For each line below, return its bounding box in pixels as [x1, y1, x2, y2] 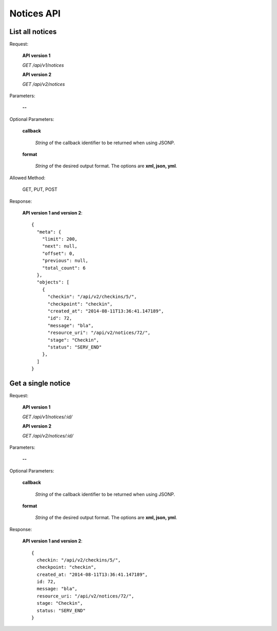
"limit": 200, [42, 236, 78, 242]
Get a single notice [9, 379, 71, 388]
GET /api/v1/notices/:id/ [22, 413, 73, 419]
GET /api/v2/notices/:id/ [22, 432, 74, 439]
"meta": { [36, 229, 62, 235]
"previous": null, [42, 258, 89, 264]
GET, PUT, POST [22, 186, 57, 192]
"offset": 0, [42, 250, 75, 256]
